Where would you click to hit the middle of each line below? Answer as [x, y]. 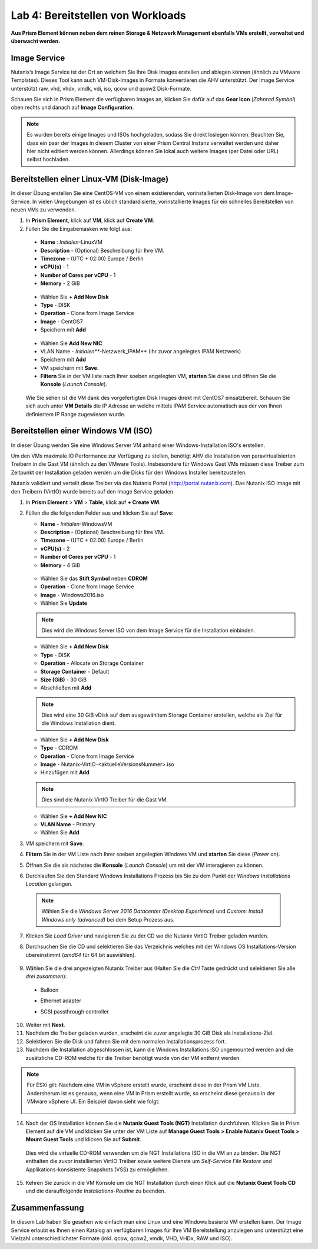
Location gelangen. [49, 884]
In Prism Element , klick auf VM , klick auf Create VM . [90, 220]
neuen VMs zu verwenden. [44, 210]
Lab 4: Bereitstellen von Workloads [98, 15]
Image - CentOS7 [62, 322]
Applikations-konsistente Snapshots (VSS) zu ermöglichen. [97, 1170]
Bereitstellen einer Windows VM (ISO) [82, 431]
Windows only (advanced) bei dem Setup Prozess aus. [108, 919]
